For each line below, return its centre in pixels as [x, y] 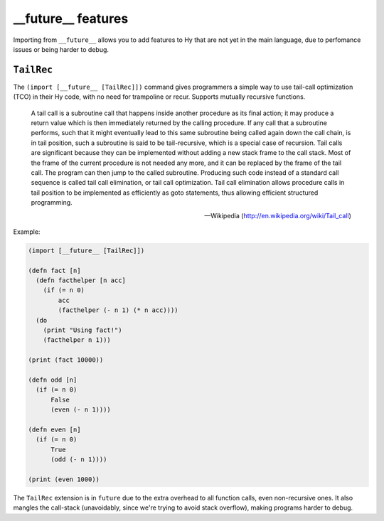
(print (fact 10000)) [66, 360]
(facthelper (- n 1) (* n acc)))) [118, 310]
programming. [52, 203]
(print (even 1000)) [64, 479]
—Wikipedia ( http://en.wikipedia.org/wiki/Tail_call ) [278, 215]
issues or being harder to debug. [61, 49]
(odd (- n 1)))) [79, 460]
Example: [27, 232]
